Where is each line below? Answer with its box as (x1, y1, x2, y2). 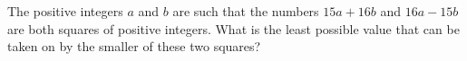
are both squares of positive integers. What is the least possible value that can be (7, 19, 460, 38)
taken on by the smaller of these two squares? (7, 37, 261, 56)
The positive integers (7, 2, 123, 20)
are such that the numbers (172, 2, 319, 20)
